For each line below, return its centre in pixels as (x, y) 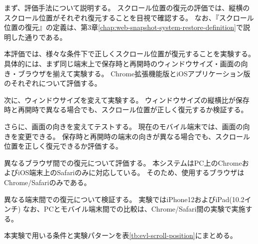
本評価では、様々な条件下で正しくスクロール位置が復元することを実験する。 (129, 54)
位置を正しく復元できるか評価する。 (63, 146)
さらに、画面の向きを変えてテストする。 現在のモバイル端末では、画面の (124, 126)
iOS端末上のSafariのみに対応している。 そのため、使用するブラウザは (131, 172)
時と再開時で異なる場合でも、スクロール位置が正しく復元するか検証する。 (126, 110)
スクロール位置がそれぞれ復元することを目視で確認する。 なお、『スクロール (129, 17)
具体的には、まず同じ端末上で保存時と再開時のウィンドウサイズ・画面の (123, 63)
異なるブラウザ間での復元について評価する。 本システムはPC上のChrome (123, 162)
